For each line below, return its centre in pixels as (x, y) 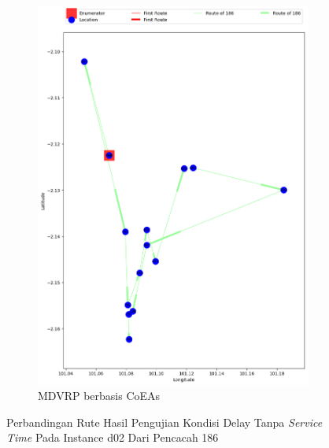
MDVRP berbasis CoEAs (99, 396)
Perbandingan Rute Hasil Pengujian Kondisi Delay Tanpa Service (164, 422)
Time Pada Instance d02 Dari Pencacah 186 (113, 437)
